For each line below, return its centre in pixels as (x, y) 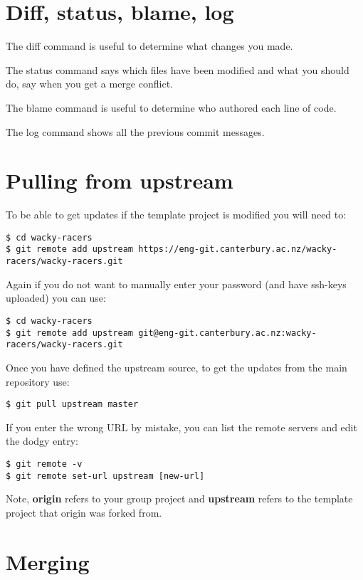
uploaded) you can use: (56, 298)
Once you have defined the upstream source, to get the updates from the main (177, 367)
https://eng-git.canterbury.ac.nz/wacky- (238, 249)
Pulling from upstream (120, 180)
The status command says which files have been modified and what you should (178, 69)
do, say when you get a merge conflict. (89, 84)
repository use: (38, 381)
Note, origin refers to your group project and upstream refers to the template (179, 499)
